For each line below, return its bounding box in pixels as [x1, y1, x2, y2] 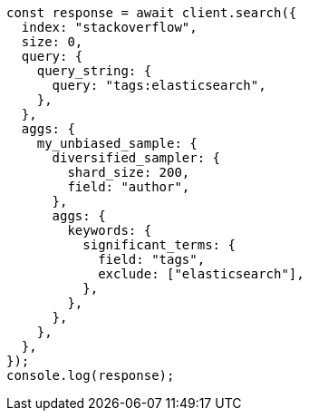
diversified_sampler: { [52, 151, 221, 165]
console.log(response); [6, 368, 175, 383]
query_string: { [36, 63, 152, 78]
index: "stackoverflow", [21, 20, 198, 34]
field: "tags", [98, 252, 206, 267]
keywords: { [67, 223, 152, 238]
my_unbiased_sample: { [36, 136, 198, 151]
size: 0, [21, 34, 83, 49]
